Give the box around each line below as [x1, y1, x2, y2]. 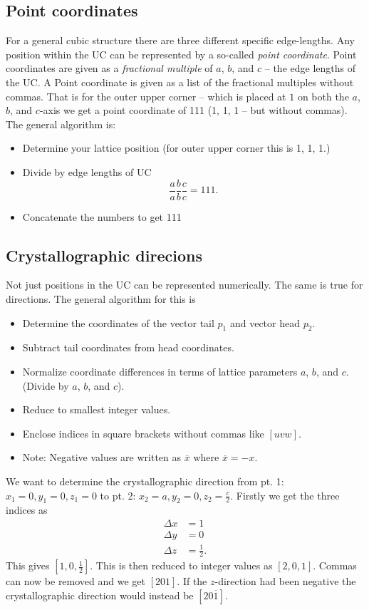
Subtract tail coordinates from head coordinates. [22, 340, 234, 355]
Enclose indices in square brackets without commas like [22, 425, 264, 440]
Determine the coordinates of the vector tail [22, 315, 214, 330]
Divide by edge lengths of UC [22, 164, 152, 179]
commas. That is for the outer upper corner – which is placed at [6, 88, 286, 103]
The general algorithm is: [6, 116, 116, 131]
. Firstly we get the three [230, 487, 340, 502]
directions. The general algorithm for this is [6, 291, 196, 306]
